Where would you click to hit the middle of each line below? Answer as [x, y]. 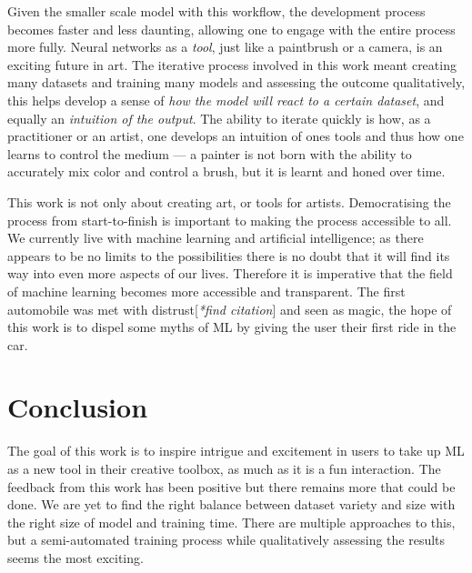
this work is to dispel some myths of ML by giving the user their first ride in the [232, 327]
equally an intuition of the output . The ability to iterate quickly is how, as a [219, 118]
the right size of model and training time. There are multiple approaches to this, [231, 522]
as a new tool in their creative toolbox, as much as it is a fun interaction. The [224, 468]
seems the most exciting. [75, 557]
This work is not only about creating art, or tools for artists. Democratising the [229, 201]
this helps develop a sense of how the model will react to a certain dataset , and [226, 100]
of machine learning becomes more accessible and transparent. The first [206, 291]
